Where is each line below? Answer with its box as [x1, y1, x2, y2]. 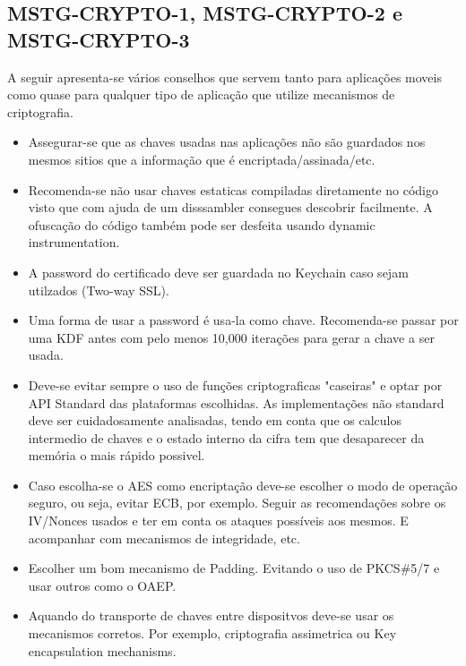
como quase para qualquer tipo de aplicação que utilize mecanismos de [7, 85, 395, 104]
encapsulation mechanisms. [28, 641, 177, 660]
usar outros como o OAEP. [28, 576, 177, 594]
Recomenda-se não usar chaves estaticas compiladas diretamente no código [28, 180, 439, 199]
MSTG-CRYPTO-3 [7, 25, 190, 53]
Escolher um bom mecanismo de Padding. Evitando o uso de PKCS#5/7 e [28, 559, 440, 577]
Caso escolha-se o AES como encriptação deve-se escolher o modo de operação [28, 475, 458, 494]
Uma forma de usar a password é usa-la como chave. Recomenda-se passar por [28, 311, 459, 329]
